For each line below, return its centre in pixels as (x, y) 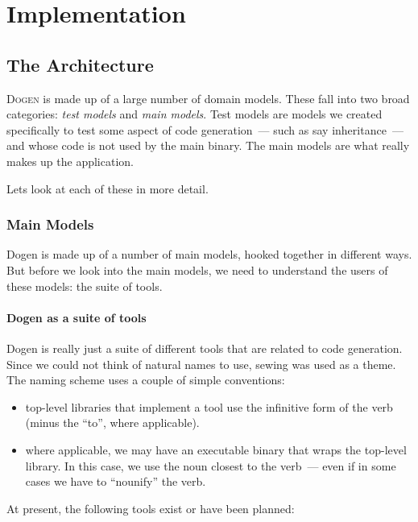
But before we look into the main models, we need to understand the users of (197, 269)
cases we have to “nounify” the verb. (116, 481)
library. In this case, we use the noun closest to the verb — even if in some (211, 465)
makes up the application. (70, 161)
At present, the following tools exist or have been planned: (151, 508)
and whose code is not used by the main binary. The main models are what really (208, 145)
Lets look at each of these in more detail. (108, 188)
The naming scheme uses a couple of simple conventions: (146, 380)
